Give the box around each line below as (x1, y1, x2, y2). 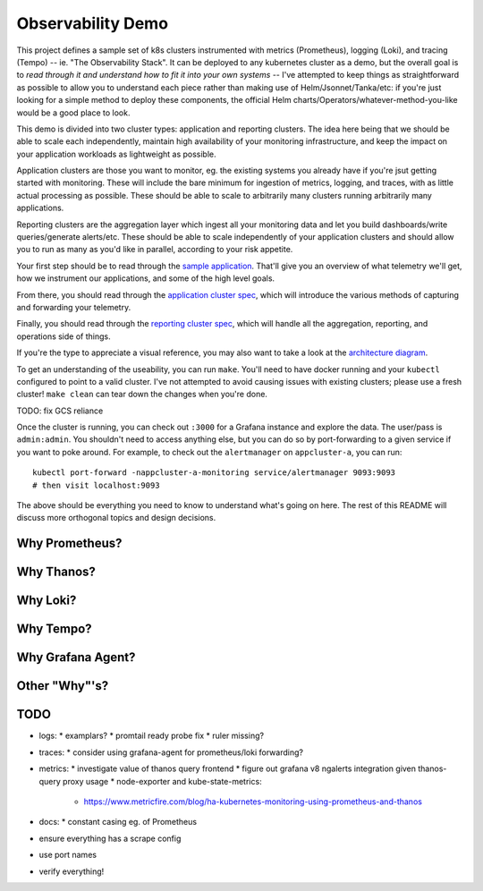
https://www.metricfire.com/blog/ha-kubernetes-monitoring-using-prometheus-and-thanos (83, 796, 422, 807)
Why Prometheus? (16, 536, 123, 551)
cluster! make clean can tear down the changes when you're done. (16, 389, 268, 400)
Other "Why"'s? (16, 678, 109, 693)
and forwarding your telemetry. (16, 301, 131, 312)
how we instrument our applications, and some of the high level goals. (16, 273, 275, 284)
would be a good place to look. (16, 107, 131, 118)
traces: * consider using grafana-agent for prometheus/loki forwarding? (38, 747, 304, 758)
